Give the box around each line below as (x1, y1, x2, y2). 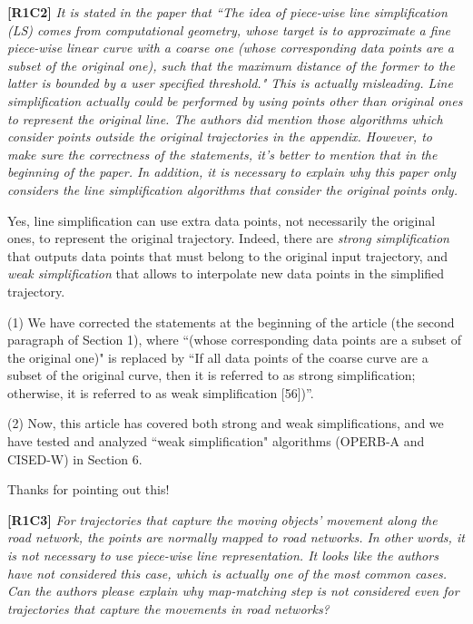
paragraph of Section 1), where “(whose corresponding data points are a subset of (7, 330, 461, 349)
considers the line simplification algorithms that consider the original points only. (7, 180, 458, 199)
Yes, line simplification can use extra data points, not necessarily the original (7, 210, 436, 229)
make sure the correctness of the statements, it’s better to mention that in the (7, 144, 438, 163)
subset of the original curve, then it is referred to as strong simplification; (7, 366, 416, 385)
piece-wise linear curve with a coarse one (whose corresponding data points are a (7, 38, 455, 57)
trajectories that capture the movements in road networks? (7, 599, 330, 618)
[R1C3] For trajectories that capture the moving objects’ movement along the (7, 510, 438, 529)
